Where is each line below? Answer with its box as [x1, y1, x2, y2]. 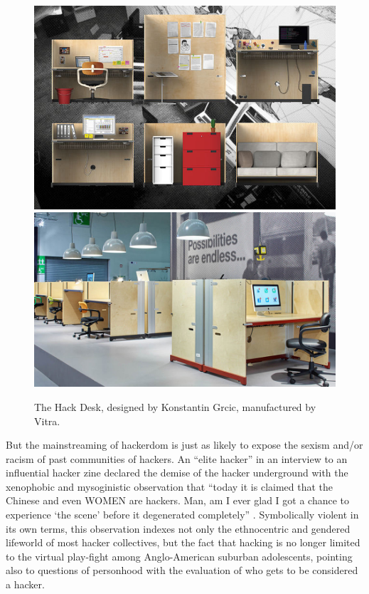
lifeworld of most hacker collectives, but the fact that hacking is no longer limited [6, 535, 360, 550]
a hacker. [6, 577, 45, 592]
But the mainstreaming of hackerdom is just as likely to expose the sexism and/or [6, 437, 363, 452]
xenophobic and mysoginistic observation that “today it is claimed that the [6, 479, 333, 494]
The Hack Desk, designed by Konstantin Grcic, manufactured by [34, 399, 316, 414]
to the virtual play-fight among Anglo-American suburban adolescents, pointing [6, 548, 353, 563]
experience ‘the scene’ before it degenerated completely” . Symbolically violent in [6, 507, 359, 522]
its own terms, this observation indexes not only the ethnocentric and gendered [6, 521, 351, 536]
